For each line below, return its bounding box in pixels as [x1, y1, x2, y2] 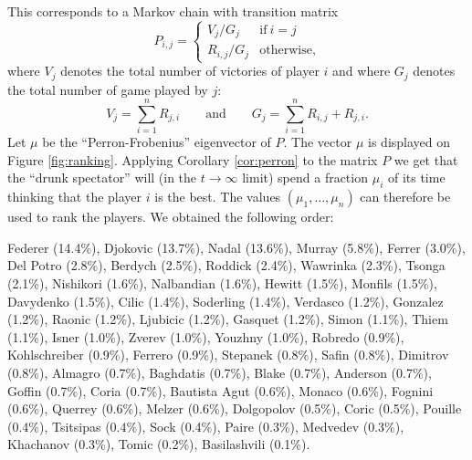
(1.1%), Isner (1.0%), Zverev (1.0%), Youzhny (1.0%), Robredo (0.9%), [7, 327, 404, 346]
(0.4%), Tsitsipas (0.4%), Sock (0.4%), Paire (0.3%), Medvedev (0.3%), [7, 416, 404, 435]
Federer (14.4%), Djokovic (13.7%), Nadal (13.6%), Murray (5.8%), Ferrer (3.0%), [7, 237, 466, 256]
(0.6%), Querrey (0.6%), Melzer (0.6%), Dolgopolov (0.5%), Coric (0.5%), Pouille [7, 399, 462, 418]
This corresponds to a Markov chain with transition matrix [7, 2, 339, 20]
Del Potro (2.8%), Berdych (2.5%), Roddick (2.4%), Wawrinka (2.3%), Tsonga [7, 256, 446, 275]
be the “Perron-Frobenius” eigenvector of [42, 132, 271, 152]
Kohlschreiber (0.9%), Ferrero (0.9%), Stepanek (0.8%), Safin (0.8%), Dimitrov [7, 345, 449, 364]
